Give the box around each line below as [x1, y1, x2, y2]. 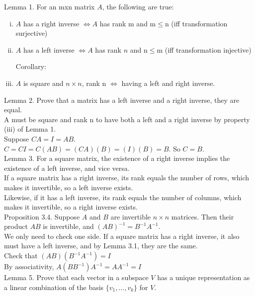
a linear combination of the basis [4, 282, 104, 292]
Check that [4, 250, 38, 261]
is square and [23, 77, 64, 88]
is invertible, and [43, 221, 94, 231]
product [4, 221, 28, 231]
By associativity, [4, 261, 54, 272]
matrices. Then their [171, 211, 234, 222]
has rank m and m [99, 18, 156, 28]
